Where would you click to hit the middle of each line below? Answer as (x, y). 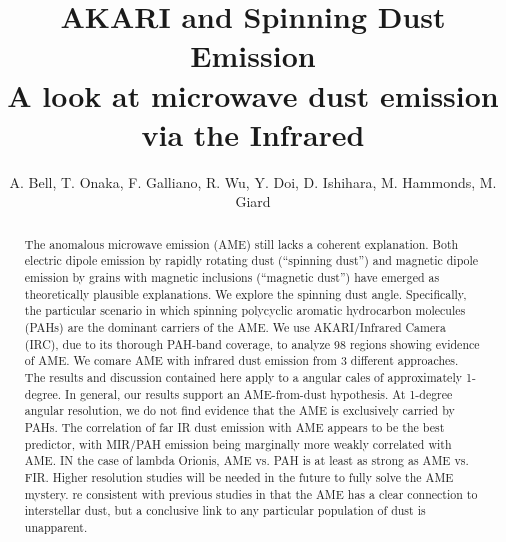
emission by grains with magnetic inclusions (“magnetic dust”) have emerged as (232, 276)
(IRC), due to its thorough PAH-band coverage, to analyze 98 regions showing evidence (252, 343)
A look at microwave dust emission (253, 94)
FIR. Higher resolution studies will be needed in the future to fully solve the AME (239, 476)
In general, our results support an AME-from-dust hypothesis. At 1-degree (259, 393)
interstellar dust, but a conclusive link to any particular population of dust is (225, 510)
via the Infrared (253, 133)
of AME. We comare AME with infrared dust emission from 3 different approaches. (241, 360)
